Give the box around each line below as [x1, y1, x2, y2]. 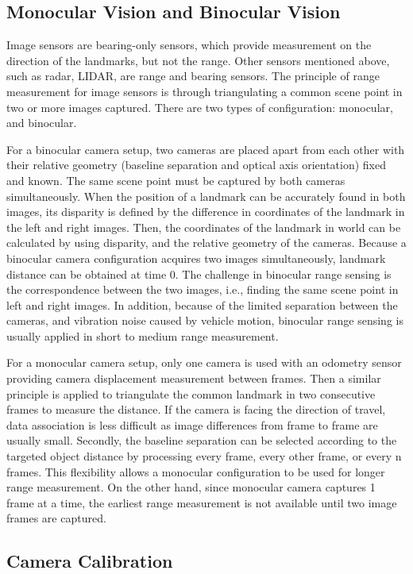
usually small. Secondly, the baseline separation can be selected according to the [6, 432, 397, 449]
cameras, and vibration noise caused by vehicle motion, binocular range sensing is [6, 312, 403, 329]
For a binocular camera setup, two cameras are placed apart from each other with [6, 141, 405, 157]
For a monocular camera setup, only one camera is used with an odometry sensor [6, 354, 402, 371]
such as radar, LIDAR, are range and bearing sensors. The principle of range [6, 67, 380, 84]
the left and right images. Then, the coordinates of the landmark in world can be [6, 218, 401, 235]
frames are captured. [6, 510, 106, 526]
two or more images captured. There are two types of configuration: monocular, [6, 98, 393, 115]
